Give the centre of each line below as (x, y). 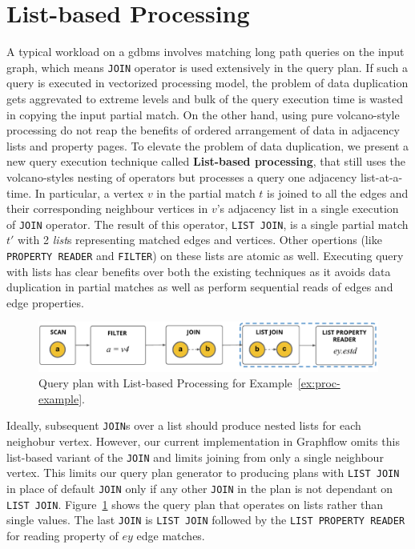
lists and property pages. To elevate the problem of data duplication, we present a (208, 145)
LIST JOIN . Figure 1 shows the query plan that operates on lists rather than (195, 504)
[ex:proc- (319, 383)
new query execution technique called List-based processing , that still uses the (206, 161)
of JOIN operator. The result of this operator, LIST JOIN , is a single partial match (207, 224)
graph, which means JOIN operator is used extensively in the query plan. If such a (207, 67)
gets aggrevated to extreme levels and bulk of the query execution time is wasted (205, 98)
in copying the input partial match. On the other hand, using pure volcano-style (203, 114)
